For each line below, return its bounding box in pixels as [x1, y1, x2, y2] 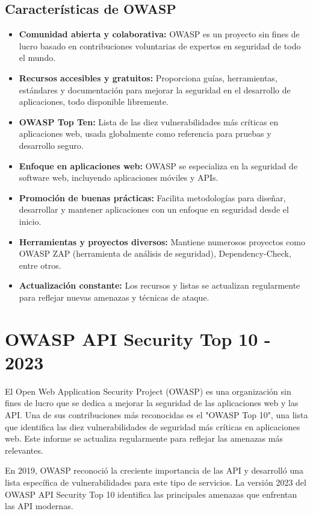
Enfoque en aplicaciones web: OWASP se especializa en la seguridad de [19, 159, 298, 172]
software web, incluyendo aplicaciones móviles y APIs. [19, 171, 218, 184]
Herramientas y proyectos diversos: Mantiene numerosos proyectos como [19, 235, 305, 248]
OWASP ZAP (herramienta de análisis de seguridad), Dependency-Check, [19, 247, 291, 260]
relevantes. [5, 443, 43, 456]
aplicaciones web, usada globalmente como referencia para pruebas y [19, 127, 271, 140]
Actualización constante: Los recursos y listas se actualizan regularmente [19, 279, 300, 292]
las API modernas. [5, 500, 73, 512]
